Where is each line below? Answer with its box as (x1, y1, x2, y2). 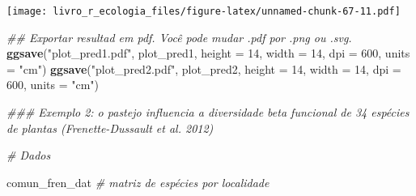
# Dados (6, 147, 51, 164)
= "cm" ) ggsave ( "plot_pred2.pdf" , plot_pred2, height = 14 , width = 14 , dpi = (6, 60, 401, 77)
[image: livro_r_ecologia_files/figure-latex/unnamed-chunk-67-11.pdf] (6, 6, 401, 17)
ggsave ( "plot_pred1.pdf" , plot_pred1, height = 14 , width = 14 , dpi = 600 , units (6, 45, 410, 62)
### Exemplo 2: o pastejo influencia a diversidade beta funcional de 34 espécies (6, 104, 410, 121)
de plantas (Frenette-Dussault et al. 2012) (6, 119, 214, 136)
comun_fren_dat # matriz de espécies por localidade (6, 173, 270, 190)
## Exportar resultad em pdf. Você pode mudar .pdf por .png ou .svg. (6, 28, 352, 45)
